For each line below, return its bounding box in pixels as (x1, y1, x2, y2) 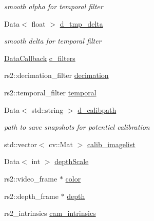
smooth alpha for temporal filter (4, 1, 103, 11)
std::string (31, 104, 64, 115)
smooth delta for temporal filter (4, 35, 102, 46)
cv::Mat (49, 138, 73, 149)
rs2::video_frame (4, 173, 57, 184)
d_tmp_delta (60, 18, 103, 29)
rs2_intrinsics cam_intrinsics (4, 208, 96, 218)
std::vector (4, 138, 37, 149)
